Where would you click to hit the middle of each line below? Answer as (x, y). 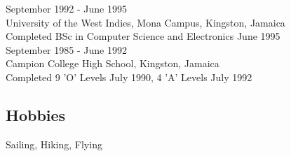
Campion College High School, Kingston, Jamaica (113, 63)
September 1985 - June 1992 (66, 49)
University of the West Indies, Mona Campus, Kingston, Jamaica (145, 22)
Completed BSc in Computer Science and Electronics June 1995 (143, 36)
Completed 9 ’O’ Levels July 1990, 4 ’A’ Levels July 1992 (129, 77)
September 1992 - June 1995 (66, 8)
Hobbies (36, 114)
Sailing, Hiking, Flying (54, 144)
